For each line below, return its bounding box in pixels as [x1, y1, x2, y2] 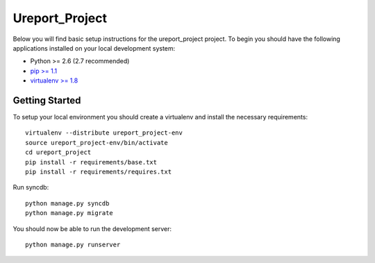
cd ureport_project [25, 149, 92, 156]
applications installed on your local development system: [12, 44, 176, 52]
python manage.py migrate [25, 209, 114, 217]
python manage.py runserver [25, 240, 121, 248]
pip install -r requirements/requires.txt [25, 167, 172, 176]
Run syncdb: [12, 183, 49, 192]
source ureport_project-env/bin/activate [25, 139, 168, 146]
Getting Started [12, 94, 81, 106]
